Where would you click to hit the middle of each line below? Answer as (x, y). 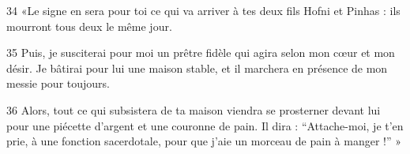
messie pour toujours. (58, 83)
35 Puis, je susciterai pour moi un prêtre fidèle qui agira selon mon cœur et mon (201, 53)
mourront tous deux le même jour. (89, 26)
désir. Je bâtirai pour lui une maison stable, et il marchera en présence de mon (197, 68)
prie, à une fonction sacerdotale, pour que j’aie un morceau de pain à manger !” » (204, 141)
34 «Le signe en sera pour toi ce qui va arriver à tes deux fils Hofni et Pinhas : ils (203, 10)
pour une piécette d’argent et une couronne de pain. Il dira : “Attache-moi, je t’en (205, 125)
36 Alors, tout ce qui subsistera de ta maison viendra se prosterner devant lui (194, 109)
